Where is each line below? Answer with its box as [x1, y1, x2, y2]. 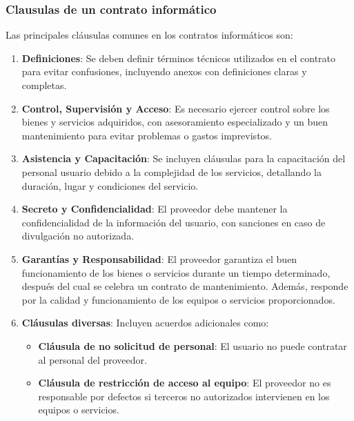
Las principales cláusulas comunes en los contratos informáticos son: [6, 28, 293, 42]
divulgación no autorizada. [21, 228, 135, 243]
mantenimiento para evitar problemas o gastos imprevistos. [21, 128, 272, 142]
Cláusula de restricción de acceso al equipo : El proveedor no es [38, 375, 331, 390]
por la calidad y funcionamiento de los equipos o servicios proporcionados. [21, 292, 335, 306]
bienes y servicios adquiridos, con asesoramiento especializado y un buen [21, 115, 328, 129]
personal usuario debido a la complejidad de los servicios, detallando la [21, 164, 322, 179]
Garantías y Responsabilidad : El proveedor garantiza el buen [21, 251, 297, 266]
